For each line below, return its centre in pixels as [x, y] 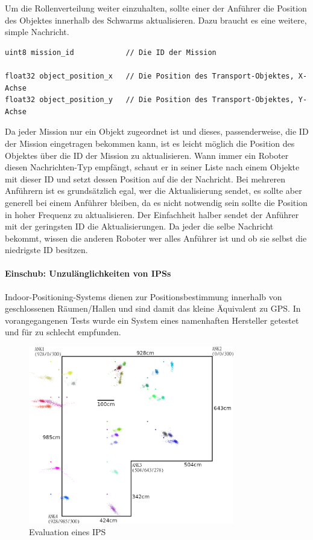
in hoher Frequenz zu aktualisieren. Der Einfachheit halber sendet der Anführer [152, 214]
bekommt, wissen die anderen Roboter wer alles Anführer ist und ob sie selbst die [156, 238]
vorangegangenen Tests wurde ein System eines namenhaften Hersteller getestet [152, 320]
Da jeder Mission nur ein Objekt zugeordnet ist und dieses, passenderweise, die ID [157, 131]
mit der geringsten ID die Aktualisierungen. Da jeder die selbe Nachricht [139, 226]
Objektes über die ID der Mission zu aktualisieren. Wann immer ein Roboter [147, 155]
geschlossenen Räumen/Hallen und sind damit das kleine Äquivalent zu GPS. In [153, 308]
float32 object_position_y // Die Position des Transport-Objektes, [150, 100]
